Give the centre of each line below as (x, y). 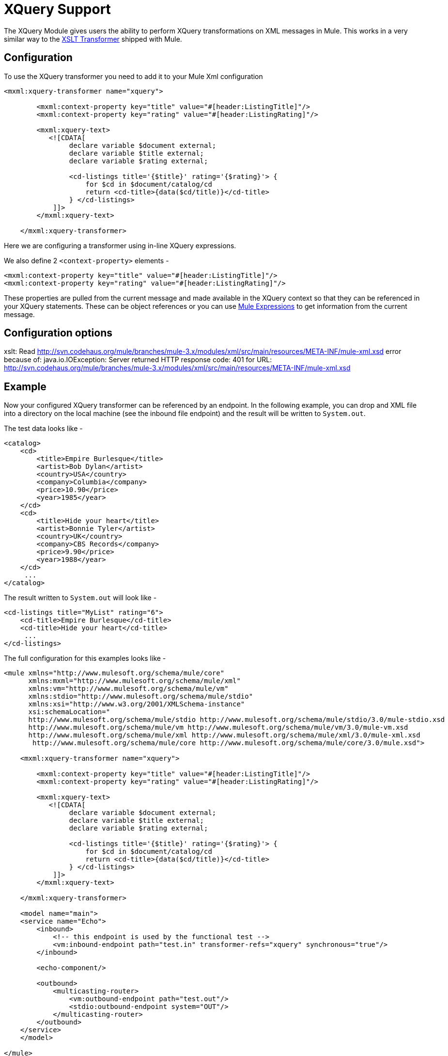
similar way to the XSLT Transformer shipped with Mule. (93, 39)
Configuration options (58, 333)
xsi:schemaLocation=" (69, 712)
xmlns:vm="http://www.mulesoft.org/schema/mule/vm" (128, 689)
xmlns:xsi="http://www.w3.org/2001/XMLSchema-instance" (137, 704)
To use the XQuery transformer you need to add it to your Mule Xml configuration (133, 76)
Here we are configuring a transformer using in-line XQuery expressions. (120, 245)
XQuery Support (57, 9)
